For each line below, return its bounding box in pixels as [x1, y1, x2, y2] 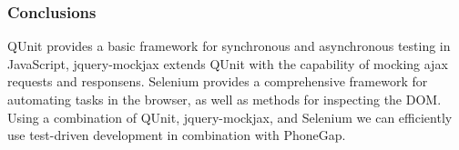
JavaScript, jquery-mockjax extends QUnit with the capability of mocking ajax [7, 54, 448, 73]
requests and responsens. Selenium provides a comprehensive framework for [7, 72, 428, 91]
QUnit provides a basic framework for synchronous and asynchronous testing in [7, 36, 451, 55]
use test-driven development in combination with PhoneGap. [7, 125, 346, 145]
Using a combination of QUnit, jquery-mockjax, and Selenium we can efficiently [7, 107, 453, 126]
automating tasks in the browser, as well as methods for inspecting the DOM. [7, 90, 442, 108]
